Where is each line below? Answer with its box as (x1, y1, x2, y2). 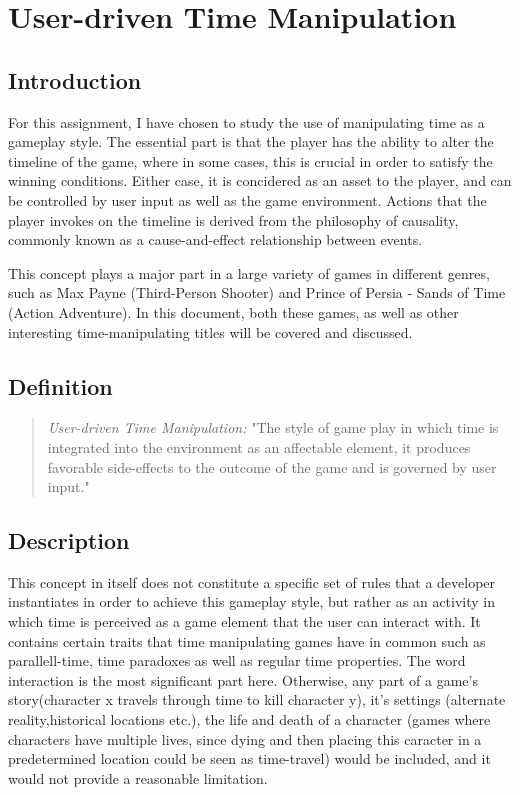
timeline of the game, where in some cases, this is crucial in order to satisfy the (8, 150, 493, 171)
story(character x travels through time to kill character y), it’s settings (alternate (8, 689, 506, 710)
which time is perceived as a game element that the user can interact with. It (8, 611, 481, 632)
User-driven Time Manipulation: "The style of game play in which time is (47, 417, 499, 438)
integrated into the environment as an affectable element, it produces (47, 436, 471, 457)
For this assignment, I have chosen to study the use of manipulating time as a (8, 111, 485, 132)
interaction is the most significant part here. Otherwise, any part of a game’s (8, 669, 478, 690)
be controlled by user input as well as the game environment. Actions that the (8, 189, 487, 210)
